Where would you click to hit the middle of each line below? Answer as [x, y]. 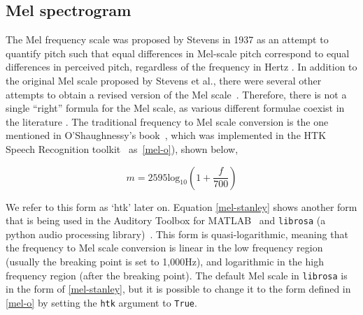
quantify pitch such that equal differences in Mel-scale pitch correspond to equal [178, 53]
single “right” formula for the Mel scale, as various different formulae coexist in [175, 108]
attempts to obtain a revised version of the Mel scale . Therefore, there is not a [176, 94]
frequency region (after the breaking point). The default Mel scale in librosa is [177, 275]
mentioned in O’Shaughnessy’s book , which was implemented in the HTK [166, 135]
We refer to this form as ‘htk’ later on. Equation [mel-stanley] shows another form [181, 206]
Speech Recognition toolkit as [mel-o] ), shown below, [122, 148]
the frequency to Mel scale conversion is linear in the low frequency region [164, 248]
